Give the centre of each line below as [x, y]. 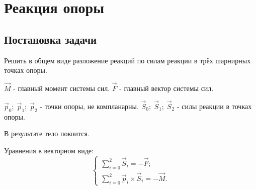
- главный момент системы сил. [62, 88]
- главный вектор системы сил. [166, 88]
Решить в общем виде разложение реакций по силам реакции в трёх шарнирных [127, 60]
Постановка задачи [51, 39]
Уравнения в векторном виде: [49, 150]
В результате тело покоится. [47, 133]
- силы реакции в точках [214, 106]
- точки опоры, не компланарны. [89, 106]
